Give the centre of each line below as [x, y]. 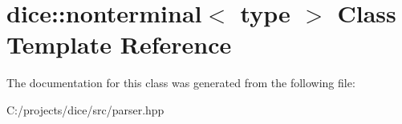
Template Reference [119, 44]
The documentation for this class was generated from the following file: [181, 83]
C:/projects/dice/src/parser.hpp [85, 109]
